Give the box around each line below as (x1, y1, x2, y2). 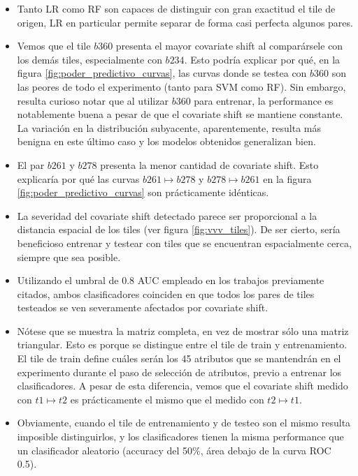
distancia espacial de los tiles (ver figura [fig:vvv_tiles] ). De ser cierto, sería (17, 222, 341, 237)
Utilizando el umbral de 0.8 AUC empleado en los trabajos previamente (17, 273, 324, 288)
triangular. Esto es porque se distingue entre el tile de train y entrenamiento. (17, 337, 348, 352)
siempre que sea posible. (17, 249, 121, 264)
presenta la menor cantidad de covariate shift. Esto (100, 157, 319, 172)
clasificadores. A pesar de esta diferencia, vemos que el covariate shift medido (17, 378, 348, 393)
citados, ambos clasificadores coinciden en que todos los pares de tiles (17, 286, 315, 301)
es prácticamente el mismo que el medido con (70, 392, 264, 406)
